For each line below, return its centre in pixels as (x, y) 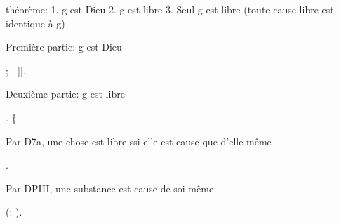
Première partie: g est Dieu (64, 47)
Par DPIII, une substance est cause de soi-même (110, 188)
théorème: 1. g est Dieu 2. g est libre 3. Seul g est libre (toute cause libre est (170, 9)
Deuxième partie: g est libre (65, 94)
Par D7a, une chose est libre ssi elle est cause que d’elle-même (139, 141)
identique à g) (35, 23)
